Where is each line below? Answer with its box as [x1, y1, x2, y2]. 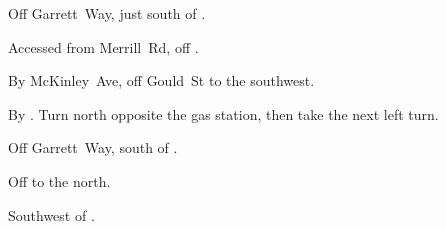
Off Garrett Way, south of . [8, 137, 178, 158]
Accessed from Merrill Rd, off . [8, 36, 199, 57]
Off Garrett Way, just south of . [8, 3, 206, 23]
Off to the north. [8, 170, 111, 191]
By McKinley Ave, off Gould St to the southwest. [8, 70, 315, 91]
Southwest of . [8, 204, 95, 225]
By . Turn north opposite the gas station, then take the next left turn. [8, 103, 439, 124]
